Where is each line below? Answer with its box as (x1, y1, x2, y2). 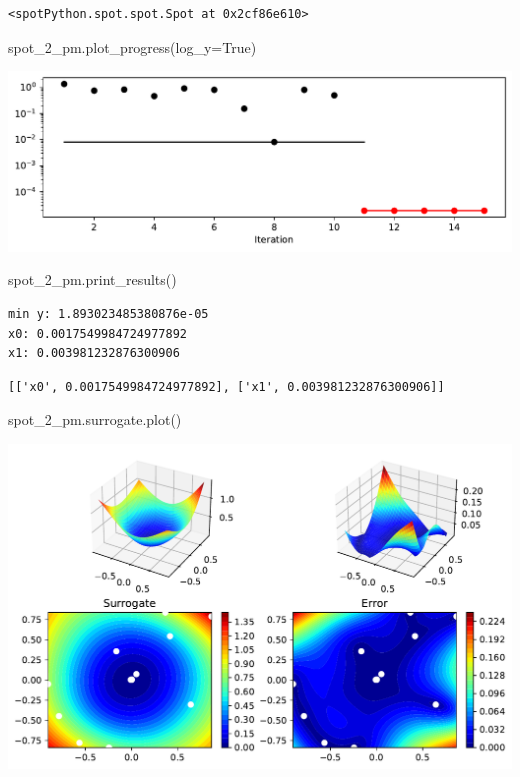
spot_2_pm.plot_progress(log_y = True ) (8, 36, 257, 57)
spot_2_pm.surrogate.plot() (8, 409, 182, 430)
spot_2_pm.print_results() (8, 269, 177, 290)
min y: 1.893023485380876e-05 (8, 307, 209, 321)
